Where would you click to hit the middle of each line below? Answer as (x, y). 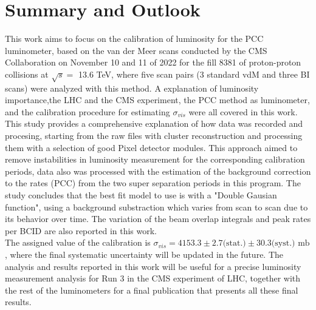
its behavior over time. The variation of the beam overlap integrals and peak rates (158, 219)
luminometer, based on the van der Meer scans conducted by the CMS (136, 50)
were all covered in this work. (243, 111)
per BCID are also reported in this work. (81, 230)
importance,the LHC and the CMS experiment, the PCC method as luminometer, (157, 100)
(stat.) (234, 244)
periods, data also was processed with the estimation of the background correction (158, 171)
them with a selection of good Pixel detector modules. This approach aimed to (151, 147)
